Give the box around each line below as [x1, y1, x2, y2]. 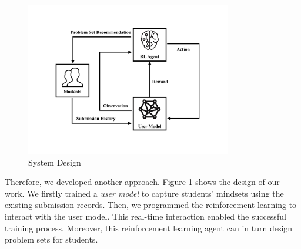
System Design [28, 156, 81, 168]
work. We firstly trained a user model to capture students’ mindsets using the [5, 187, 284, 199]
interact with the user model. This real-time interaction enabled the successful [5, 210, 286, 223]
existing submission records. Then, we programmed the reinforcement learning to [5, 198, 297, 211]
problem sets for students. [5, 233, 98, 245]
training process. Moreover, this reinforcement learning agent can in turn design [5, 221, 293, 234]
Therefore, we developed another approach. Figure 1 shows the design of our [5, 176, 280, 188]
